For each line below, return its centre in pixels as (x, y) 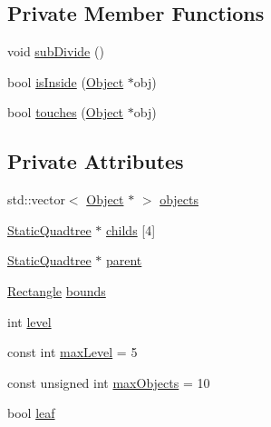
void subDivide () (56, 51)
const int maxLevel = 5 (73, 352)
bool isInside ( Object (66, 81)
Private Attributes (96, 161)
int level (29, 321)
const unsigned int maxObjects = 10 (109, 382)
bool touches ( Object (66, 112)
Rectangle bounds (57, 290)
